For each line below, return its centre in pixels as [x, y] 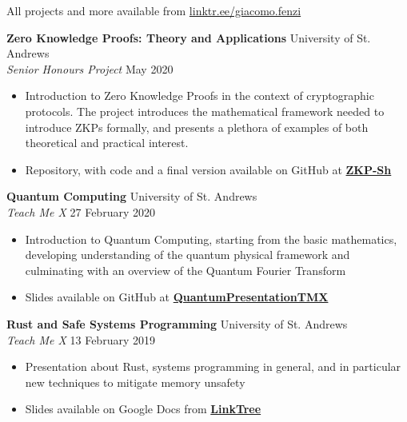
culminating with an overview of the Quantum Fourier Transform [186, 270]
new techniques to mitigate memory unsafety [135, 382]
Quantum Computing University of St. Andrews [132, 196]
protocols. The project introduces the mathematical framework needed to [205, 111]
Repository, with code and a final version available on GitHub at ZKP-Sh [208, 169]
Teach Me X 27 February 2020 [81, 211]
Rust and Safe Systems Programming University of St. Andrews [177, 323]
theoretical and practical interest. [107, 143]
